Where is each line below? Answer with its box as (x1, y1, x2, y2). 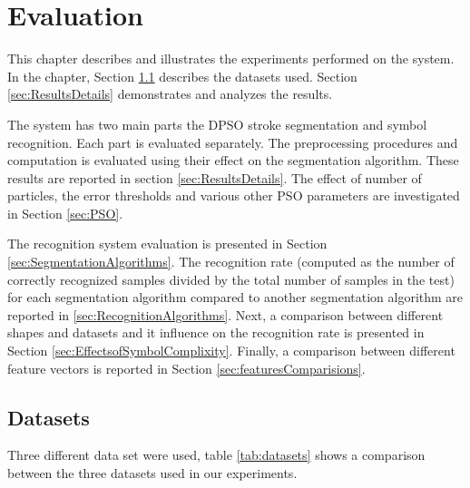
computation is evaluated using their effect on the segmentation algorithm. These (7, 151, 459, 170)
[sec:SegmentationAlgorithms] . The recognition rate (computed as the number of (7, 252, 455, 271)
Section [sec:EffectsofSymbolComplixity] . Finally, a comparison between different (7, 341, 455, 360)
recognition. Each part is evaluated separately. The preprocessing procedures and (7, 132, 458, 151)
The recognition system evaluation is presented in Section (7, 234, 328, 253)
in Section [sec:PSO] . (7, 203, 123, 222)
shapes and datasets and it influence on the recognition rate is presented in (7, 323, 425, 342)
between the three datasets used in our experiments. (7, 464, 298, 483)
